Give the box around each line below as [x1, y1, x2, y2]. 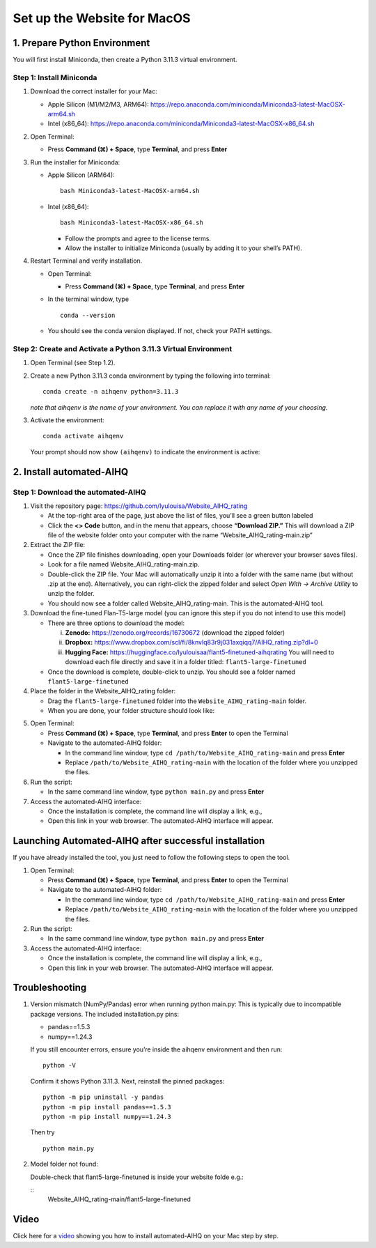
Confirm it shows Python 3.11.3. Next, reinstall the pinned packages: [30, 1077, 225, 1085]
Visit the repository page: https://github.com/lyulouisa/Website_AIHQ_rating [30, 502, 248, 510]
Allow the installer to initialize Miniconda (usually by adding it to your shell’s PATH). [65, 244, 302, 252]
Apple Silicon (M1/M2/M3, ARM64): [47, 100, 149, 108]
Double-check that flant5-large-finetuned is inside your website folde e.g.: [30, 1173, 244, 1181]
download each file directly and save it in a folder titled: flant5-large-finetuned [65, 658, 306, 666]
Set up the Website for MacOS [13, 10, 191, 26]
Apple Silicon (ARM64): [47, 171, 115, 179]
